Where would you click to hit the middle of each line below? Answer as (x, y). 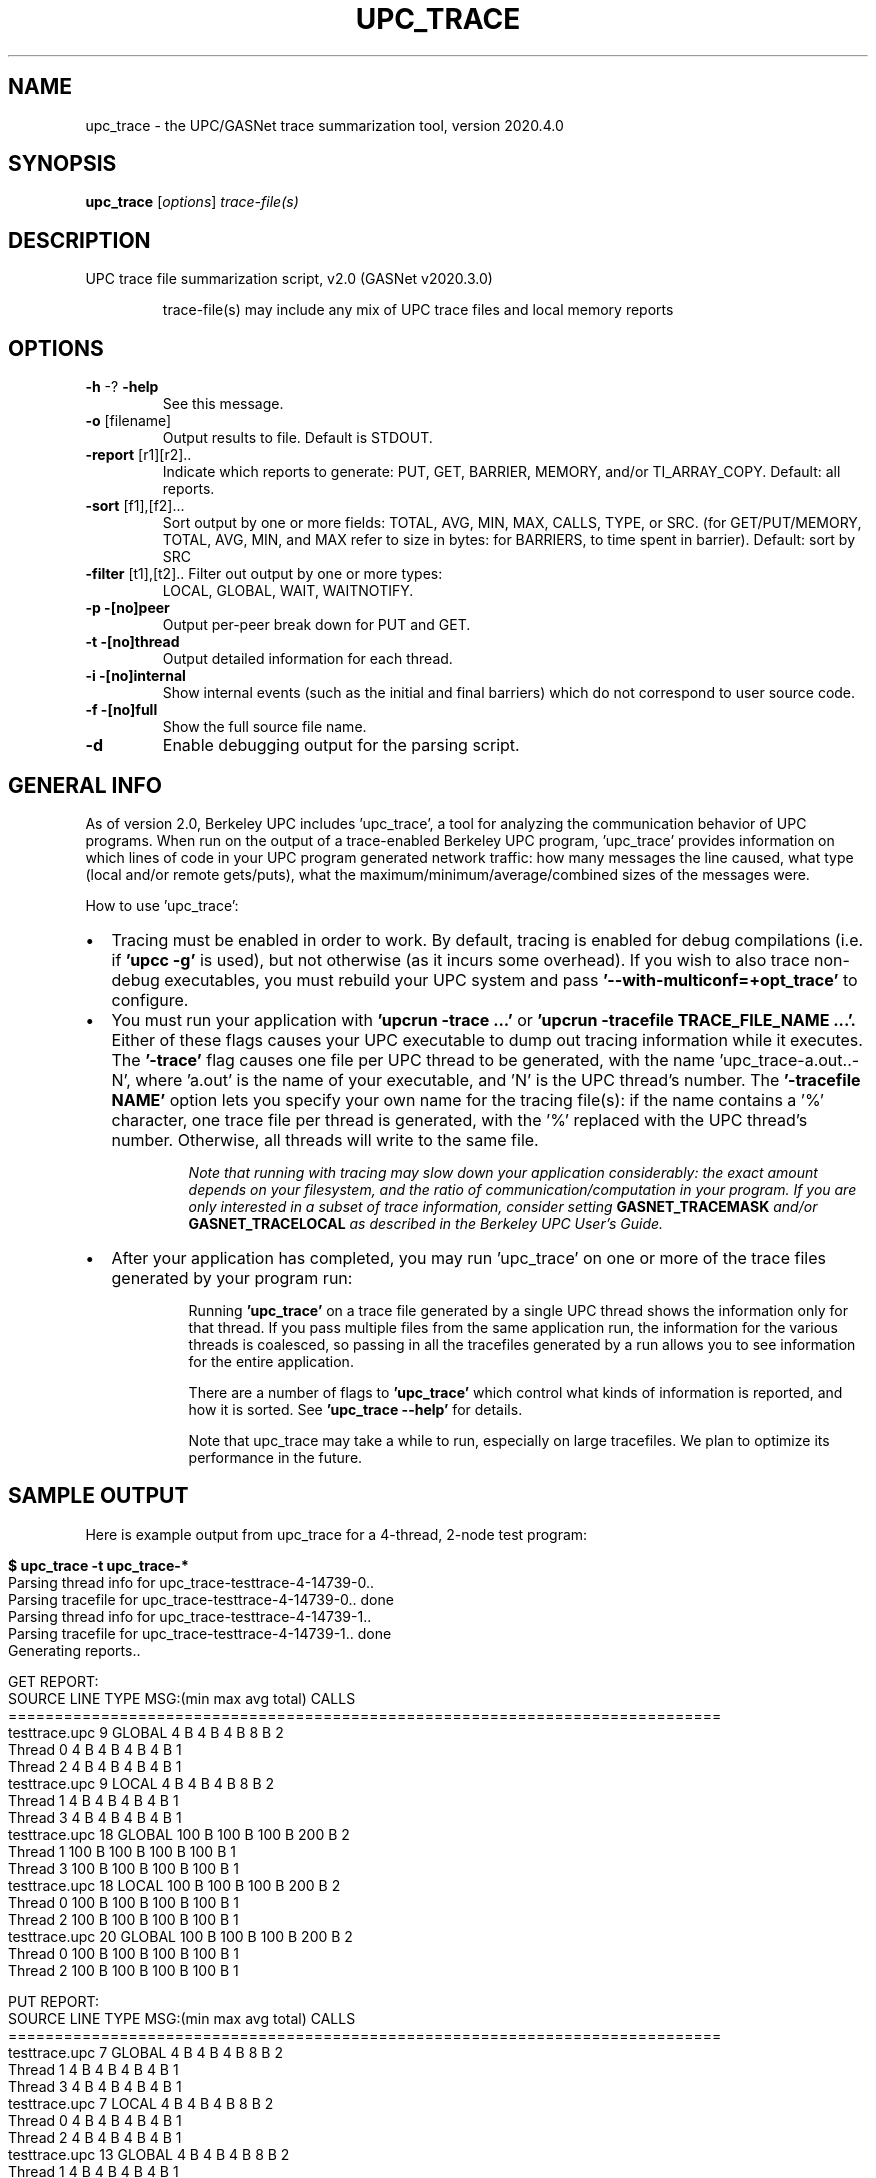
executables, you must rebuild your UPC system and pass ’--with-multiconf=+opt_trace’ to (511, 979)
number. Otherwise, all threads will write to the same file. (325, 1139)
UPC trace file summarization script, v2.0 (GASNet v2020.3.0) (289, 279)
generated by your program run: (232, 1277)
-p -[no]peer (127, 608)
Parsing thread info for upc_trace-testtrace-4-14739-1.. (190, 1616)
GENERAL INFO (85, 785)
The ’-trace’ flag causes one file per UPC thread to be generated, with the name (413, 1059)
